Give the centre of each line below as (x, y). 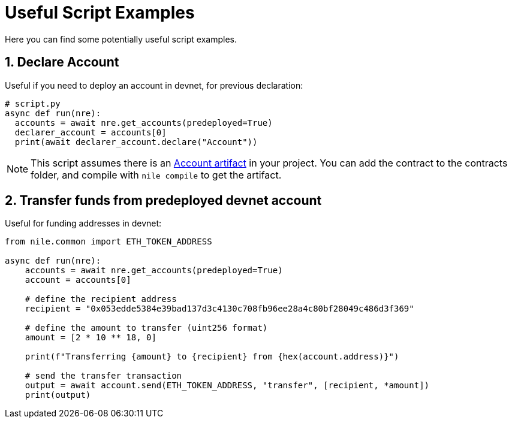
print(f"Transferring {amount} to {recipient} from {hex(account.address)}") (212, 357)
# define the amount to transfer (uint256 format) (146, 328)
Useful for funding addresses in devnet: (83, 223)
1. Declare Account (62, 62)
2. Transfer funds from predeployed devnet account (163, 201)
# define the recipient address (101, 299)
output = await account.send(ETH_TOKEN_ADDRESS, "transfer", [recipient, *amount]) (227, 386)
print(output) (58, 395)
